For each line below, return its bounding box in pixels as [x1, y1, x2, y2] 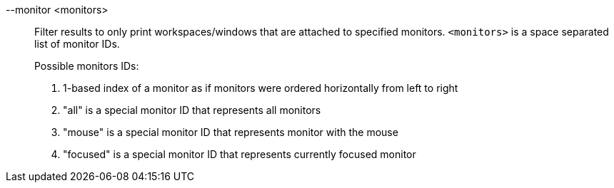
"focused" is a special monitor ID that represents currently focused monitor [63, 148, 416, 160]
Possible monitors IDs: [34, 60, 139, 72]
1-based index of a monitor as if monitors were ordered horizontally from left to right [63, 82, 458, 94]
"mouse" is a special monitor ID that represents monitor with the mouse [63, 126, 398, 138]
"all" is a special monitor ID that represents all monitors [63, 104, 321, 116]
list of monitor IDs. [34, 38, 120, 50]
